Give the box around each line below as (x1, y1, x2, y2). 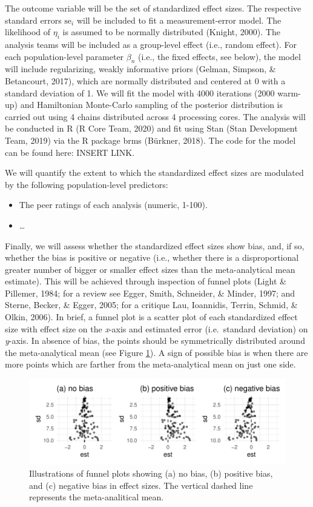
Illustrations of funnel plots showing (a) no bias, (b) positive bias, (29, 466, 273, 479)
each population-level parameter (5, 50, 124, 62)
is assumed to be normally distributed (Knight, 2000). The (62, 25, 280, 38)
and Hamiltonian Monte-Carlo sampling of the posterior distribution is (20, 98, 283, 111)
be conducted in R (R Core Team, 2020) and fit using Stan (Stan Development (5, 122, 298, 135)
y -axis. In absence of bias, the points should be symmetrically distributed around (5, 334, 305, 347)
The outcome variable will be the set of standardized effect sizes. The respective (5, 2, 301, 14)
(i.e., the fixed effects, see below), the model (138, 50, 301, 62)
